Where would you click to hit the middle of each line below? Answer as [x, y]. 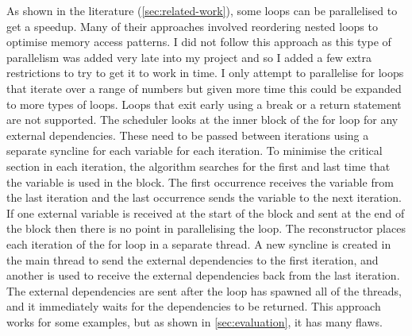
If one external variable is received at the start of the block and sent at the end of [206, 212]
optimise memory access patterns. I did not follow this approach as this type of [199, 42]
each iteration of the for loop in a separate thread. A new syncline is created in [199, 243]
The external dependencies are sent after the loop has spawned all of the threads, [204, 290]
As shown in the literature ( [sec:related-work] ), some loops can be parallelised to [202, 10]
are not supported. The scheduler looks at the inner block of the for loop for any [202, 120]
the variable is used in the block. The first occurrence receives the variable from [200, 182]
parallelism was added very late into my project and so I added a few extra [189, 57]
